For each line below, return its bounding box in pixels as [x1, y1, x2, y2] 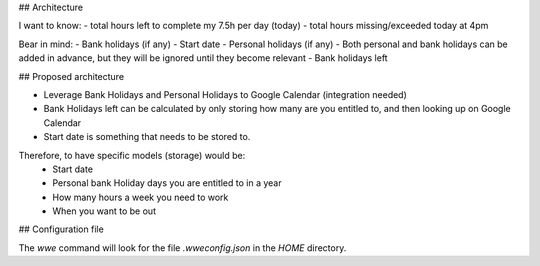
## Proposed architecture [18, 70, 125, 82]
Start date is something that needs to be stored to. [43, 131, 251, 143]
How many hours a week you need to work [52, 191, 229, 203]
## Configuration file [18, 223, 104, 235]
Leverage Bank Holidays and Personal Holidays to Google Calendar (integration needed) [43, 88, 407, 100]
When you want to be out [52, 205, 157, 217]
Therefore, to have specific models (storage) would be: [18, 149, 246, 161]
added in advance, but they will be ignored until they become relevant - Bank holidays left [18, 52, 389, 64]
